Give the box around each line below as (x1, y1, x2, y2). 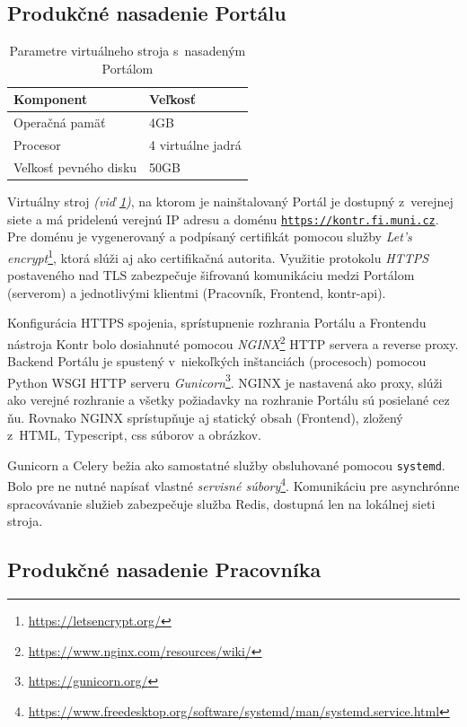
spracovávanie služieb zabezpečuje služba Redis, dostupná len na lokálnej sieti (7, 494, 436, 512)
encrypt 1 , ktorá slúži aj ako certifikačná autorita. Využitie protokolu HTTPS (7, 245, 429, 267)
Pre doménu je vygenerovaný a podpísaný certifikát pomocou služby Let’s (7, 227, 412, 246)
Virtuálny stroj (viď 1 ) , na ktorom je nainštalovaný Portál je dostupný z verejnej (7, 192, 454, 211)
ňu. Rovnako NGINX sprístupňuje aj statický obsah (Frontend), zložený (7, 407, 403, 426)
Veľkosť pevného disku (13, 157, 137, 176)
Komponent (13, 90, 88, 109)
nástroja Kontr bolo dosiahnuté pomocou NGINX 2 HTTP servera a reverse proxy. (7, 331, 459, 353)
